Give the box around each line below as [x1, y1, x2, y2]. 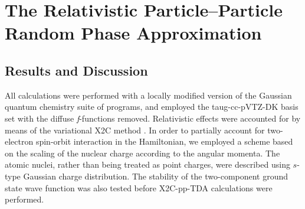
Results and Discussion [5, 61, 148, 79]
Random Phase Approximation [5, 21, 262, 45]
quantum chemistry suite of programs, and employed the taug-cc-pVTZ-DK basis [5, 100, 299, 113]
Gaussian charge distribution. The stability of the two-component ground [23, 169, 288, 182]
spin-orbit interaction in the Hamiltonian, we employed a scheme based [35, 135, 293, 148]
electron [5, 135, 34, 148]
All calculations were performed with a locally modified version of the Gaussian [5, 89, 292, 101]
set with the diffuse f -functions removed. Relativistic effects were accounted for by [5, 112, 301, 124]
